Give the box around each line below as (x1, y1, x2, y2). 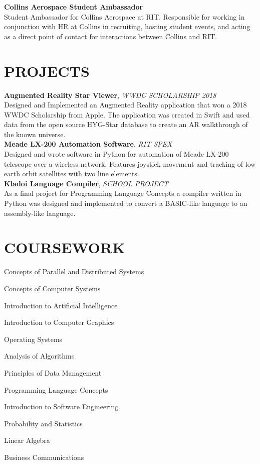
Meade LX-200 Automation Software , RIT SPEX (4, 139, 172, 149)
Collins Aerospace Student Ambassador (4, 2, 143, 12)
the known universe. (4, 129, 66, 139)
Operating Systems (4, 333, 63, 344)
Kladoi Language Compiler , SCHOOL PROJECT (4, 178, 168, 188)
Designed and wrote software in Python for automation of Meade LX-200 (4, 149, 229, 159)
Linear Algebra (4, 435, 50, 445)
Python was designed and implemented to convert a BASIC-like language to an (4, 198, 247, 208)
